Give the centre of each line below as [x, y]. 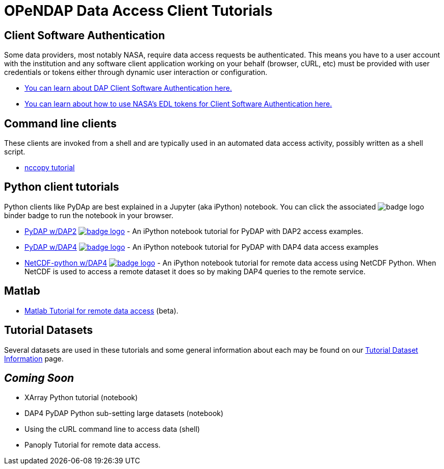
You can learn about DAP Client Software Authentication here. [128, 88]
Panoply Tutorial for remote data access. [93, 445]
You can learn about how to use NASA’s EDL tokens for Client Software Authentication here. [178, 104]
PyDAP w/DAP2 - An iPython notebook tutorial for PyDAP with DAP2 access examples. [194, 231]
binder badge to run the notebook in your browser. [89, 215]
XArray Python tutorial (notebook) [81, 398]
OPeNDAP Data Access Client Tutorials [138, 11]
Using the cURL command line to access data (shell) [112, 429]
